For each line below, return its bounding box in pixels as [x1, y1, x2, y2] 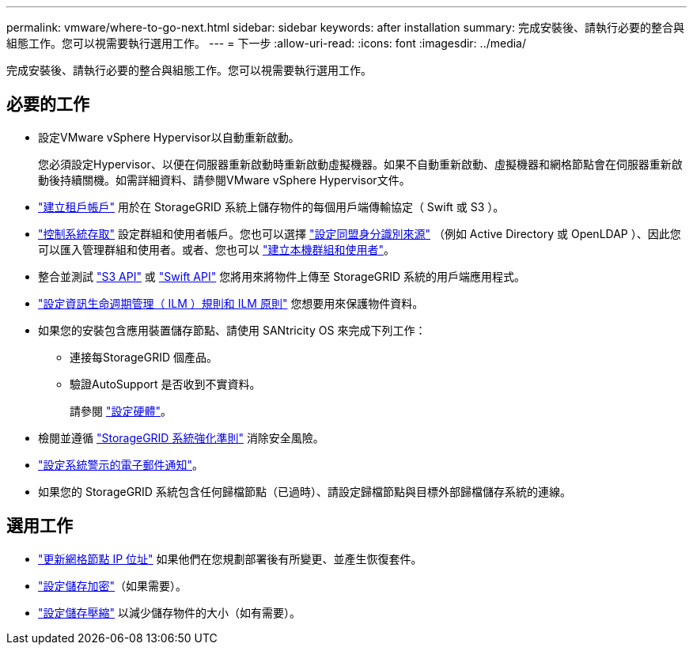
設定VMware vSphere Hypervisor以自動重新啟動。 [38, 130, 300, 144]
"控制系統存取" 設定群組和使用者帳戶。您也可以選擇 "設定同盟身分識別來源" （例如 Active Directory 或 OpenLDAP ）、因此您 [38, 226, 681, 240]
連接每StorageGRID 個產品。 [70, 350, 218, 364]
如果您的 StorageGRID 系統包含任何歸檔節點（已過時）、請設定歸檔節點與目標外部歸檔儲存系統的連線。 [38, 484, 571, 498]
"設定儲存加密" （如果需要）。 [38, 578, 187, 592]
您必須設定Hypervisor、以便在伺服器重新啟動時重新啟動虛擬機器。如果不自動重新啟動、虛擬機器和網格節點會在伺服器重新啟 [38, 157, 683, 171]
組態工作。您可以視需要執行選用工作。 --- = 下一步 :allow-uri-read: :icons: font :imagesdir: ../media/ [6, 36, 527, 50]
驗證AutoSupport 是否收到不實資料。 [70, 377, 261, 391]
